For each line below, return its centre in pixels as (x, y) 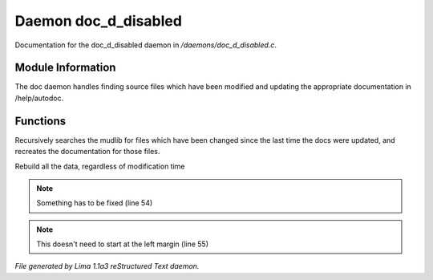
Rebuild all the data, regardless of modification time (100, 166)
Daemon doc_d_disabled (98, 21)
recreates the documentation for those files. (87, 152)
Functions (40, 121)
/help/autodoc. (39, 98)
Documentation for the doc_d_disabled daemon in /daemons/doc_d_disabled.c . (146, 45)
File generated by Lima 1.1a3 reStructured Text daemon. (107, 266)
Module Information (65, 68)
